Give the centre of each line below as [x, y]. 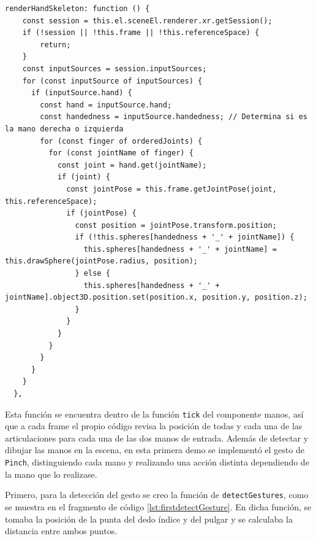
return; [55, 45]
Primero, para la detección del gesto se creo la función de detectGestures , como [157, 495]
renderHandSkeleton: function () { [77, 9]
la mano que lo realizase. [51, 474]
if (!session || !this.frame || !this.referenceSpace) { [141, 33]
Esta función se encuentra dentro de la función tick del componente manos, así [154, 414]
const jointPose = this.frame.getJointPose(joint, [171, 189]
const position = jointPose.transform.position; [176, 225]
